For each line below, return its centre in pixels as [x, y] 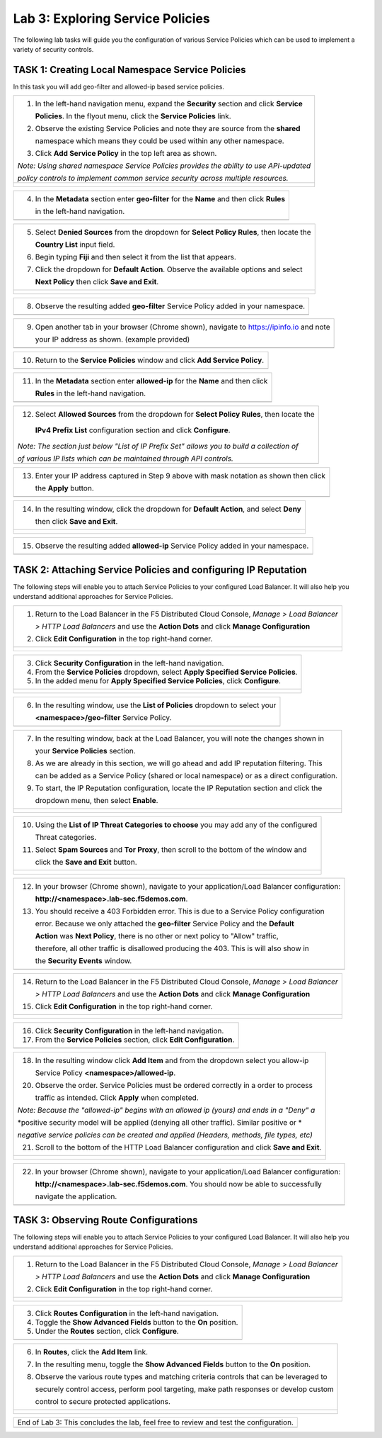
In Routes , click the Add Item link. [92, 1352]
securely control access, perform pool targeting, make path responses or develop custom [184, 1389]
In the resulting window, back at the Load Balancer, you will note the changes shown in [180, 738]
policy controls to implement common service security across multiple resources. [153, 179]
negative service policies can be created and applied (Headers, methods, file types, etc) [165, 1135]
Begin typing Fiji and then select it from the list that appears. [136, 257]
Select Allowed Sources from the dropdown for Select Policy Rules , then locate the [175, 415]
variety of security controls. [53, 49]
